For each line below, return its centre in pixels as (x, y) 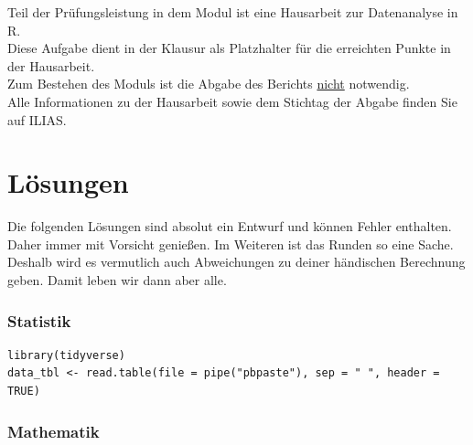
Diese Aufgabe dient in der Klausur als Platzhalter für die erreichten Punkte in (229, 48)
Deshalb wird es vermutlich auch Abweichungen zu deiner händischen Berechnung (236, 262)
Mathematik (54, 431)
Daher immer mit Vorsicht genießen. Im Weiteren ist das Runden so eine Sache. (231, 244)
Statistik (39, 320)
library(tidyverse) (66, 355)
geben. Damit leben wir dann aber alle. (117, 280)
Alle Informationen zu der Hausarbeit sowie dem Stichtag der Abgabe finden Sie (232, 101)
